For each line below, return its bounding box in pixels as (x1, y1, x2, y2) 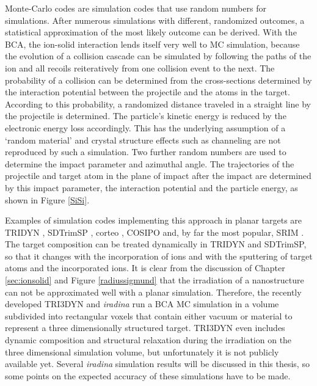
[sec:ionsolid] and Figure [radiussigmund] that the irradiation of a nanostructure (5, 274, 304, 286)
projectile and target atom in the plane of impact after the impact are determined (5, 169, 312, 182)
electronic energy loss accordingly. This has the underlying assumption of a (5, 121, 286, 134)
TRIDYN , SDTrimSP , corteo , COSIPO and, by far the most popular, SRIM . (5, 225, 304, 238)
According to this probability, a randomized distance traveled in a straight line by (5, 97, 311, 110)
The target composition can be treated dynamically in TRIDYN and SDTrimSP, (5, 238, 307, 250)
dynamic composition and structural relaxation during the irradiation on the (5, 333, 292, 346)
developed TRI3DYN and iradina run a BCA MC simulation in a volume (5, 297, 279, 310)
